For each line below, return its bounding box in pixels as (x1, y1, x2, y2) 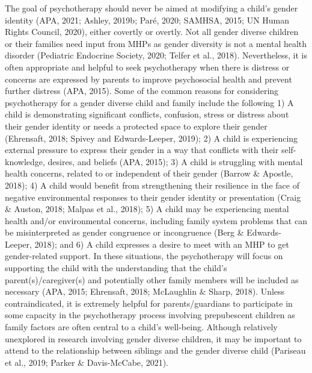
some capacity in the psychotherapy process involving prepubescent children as (5, 309, 295, 321)
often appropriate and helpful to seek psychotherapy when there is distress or (5, 60, 290, 73)
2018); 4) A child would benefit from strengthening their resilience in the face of (5, 178, 299, 191)
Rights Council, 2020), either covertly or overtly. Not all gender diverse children (5, 25, 299, 38)
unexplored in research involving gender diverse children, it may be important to (5, 332, 302, 345)
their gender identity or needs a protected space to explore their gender (5, 119, 268, 132)
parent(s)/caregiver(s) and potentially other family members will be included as (5, 273, 299, 286)
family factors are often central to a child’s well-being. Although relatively (5, 321, 278, 333)
